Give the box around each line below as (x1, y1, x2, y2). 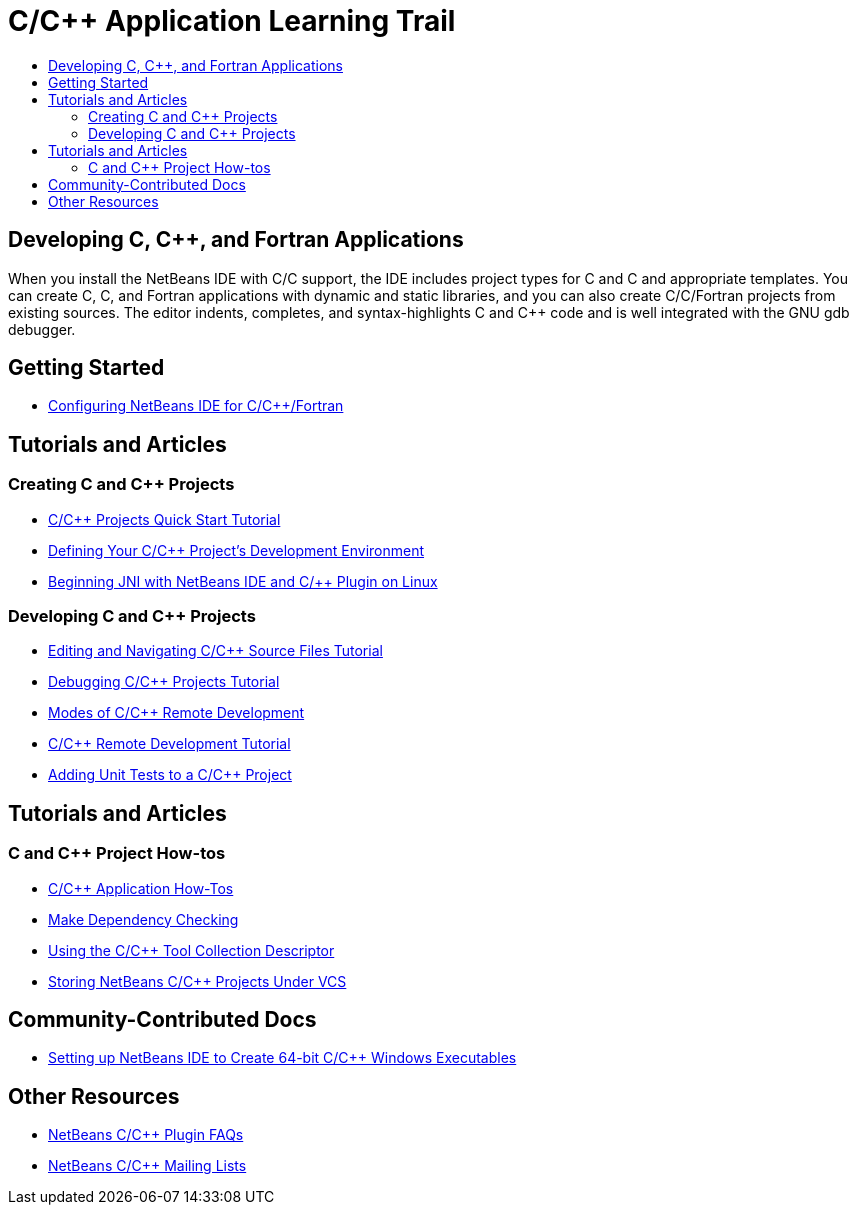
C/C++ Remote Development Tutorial (48, 735, 291, 753)
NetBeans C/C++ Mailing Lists (48, 1157, 247, 1175)
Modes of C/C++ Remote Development (48, 704, 305, 722)
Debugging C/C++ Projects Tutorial (48, 673, 280, 691)
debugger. (8, 320, 76, 338)
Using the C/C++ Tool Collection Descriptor (48, 941, 335, 959)
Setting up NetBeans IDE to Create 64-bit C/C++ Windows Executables (48, 1049, 517, 1067)
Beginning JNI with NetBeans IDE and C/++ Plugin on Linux (48, 572, 438, 590)
